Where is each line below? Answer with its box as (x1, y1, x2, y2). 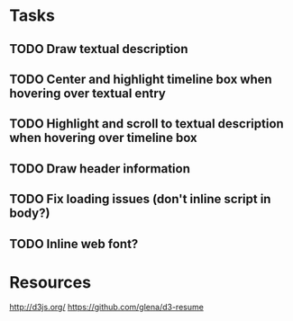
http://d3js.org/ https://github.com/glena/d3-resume (9, 302, 205, 313)
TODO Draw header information (9, 161, 191, 176)
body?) (9, 206, 50, 221)
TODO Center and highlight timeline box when (9, 71, 272, 86)
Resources (9, 272, 92, 292)
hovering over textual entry (9, 85, 167, 101)
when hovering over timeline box (9, 130, 198, 146)
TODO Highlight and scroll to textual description (9, 116, 284, 131)
